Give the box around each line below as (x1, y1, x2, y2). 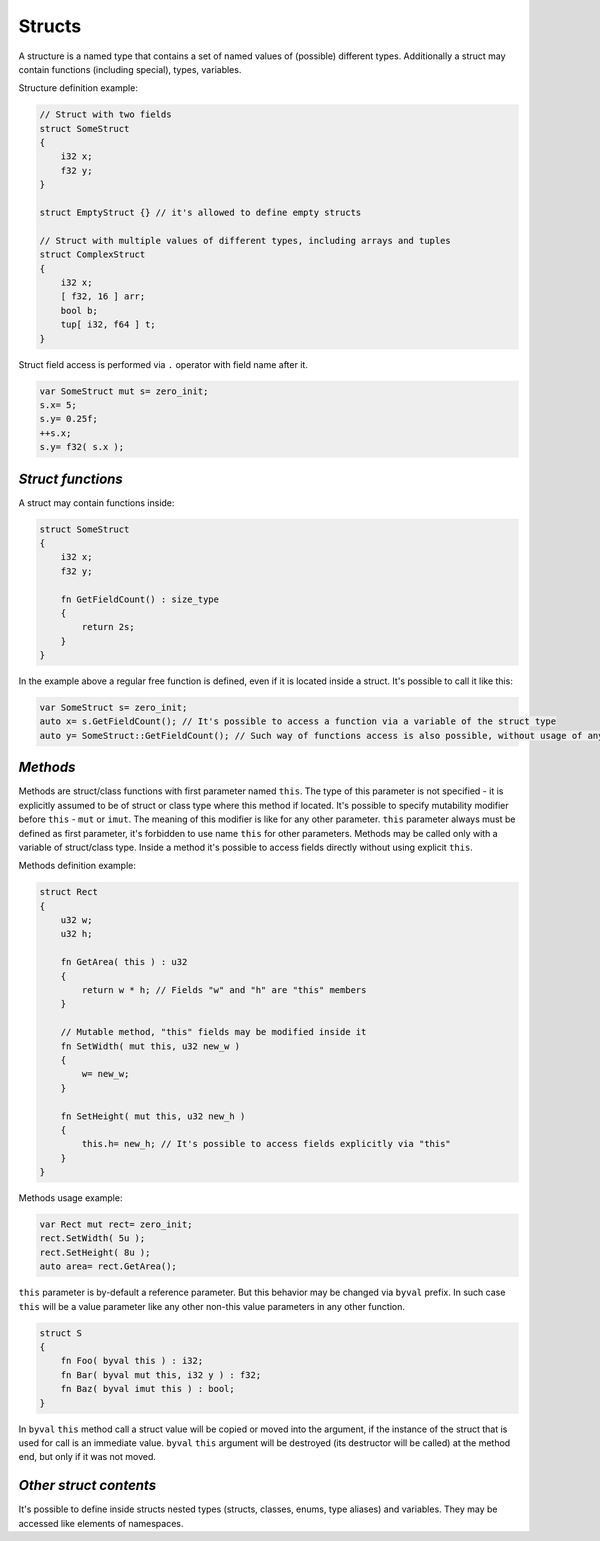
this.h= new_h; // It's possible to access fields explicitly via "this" (81, 1138, 452, 1150)
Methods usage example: (18, 1192, 123, 1204)
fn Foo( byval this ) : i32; (60, 1355, 204, 1367)
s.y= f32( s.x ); (39, 441, 125, 453)
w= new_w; (81, 1068, 130, 1080)
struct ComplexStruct (39, 249, 146, 260)
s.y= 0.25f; (39, 413, 99, 425)
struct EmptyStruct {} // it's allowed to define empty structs (39, 207, 362, 219)
